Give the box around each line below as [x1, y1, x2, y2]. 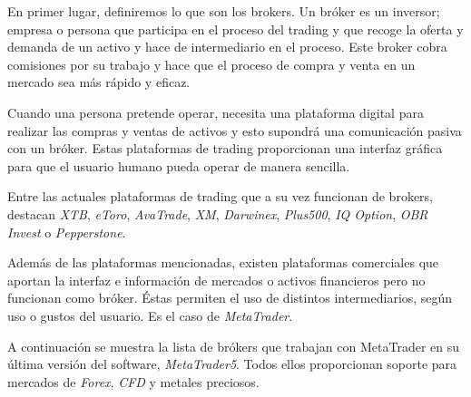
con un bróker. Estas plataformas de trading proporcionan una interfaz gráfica [7, 139, 443, 158]
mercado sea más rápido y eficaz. [7, 73, 191, 92]
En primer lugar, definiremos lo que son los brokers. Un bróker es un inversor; [7, 2, 440, 20]
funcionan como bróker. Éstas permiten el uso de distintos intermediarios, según [7, 288, 453, 307]
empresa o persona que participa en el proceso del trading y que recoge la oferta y [7, 19, 464, 38]
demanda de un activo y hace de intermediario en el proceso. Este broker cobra [7, 37, 447, 56]
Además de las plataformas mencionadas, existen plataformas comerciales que [7, 253, 439, 272]
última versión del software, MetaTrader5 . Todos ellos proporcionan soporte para [7, 354, 457, 373]
